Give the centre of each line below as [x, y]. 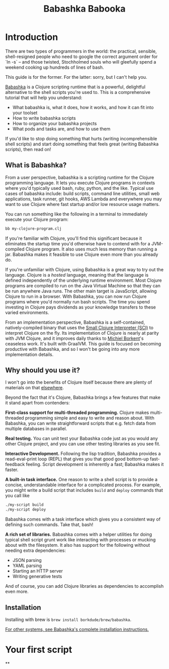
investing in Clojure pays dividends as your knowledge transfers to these [80, 307]
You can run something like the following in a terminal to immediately [76, 214]
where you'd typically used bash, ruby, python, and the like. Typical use [79, 188]
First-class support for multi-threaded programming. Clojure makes [77, 413]
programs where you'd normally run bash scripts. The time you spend [77, 301]
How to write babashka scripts [44, 118]
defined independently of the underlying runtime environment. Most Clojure [83, 280]
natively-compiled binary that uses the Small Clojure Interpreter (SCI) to [79, 327]
